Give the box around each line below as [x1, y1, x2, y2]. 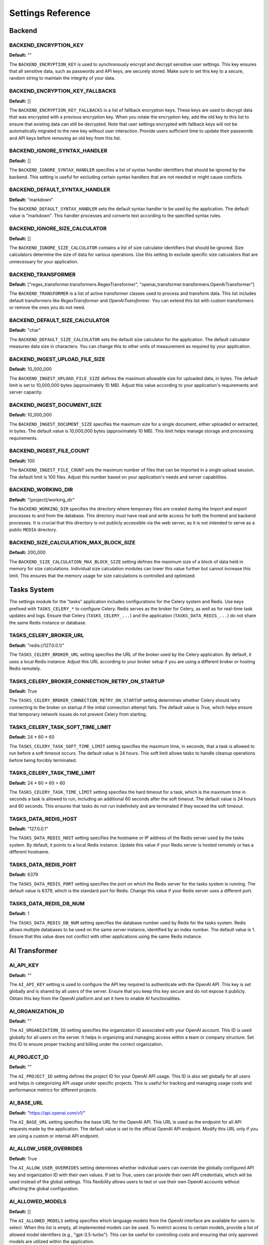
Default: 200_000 [9, 549, 46, 555]
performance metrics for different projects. [9, 1087, 97, 1093]
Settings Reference [9, 7, 91, 18]
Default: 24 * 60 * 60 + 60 [9, 780, 66, 786]
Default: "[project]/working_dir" [9, 497, 75, 502]
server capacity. [9, 389, 43, 395]
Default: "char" [9, 327, 41, 333]
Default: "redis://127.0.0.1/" [9, 642, 65, 648]
